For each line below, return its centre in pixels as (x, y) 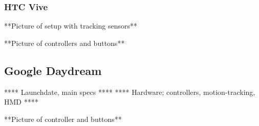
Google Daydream (53, 70)
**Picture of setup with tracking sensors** (71, 26)
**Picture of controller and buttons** (63, 119)
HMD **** (21, 102)
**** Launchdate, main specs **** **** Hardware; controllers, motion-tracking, (130, 92)
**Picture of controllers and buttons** (64, 43)
